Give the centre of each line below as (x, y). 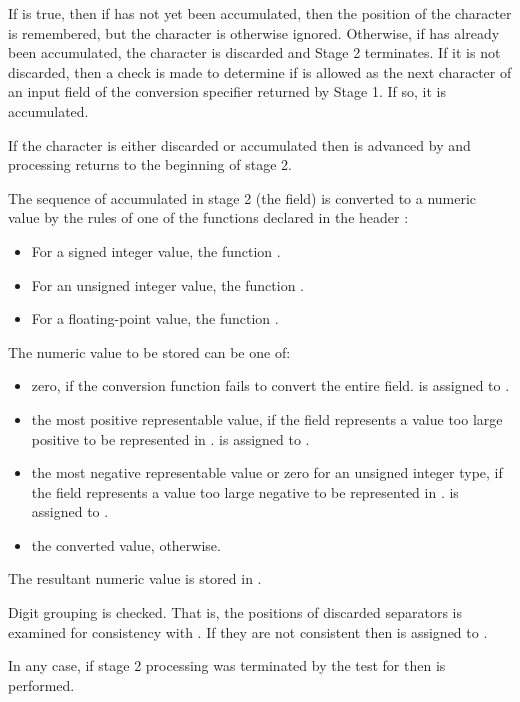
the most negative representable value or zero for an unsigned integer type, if (267, 472)
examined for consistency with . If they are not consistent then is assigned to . (248, 631)
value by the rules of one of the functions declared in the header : (208, 217)
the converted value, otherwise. (126, 544)
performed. (41, 684)
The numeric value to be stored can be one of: (149, 351)
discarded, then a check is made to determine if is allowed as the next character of (260, 71)
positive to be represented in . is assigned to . (170, 438)
